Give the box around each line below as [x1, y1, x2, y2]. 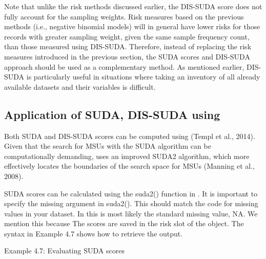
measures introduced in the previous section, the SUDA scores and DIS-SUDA [4, 51, 250, 62]
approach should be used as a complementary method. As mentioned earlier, [4, 61, 244, 72]
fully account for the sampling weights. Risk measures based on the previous [4, 11, 244, 22]
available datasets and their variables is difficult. [4, 81, 156, 92]
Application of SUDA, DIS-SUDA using [4, 106, 220, 122]
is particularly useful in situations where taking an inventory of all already [26, 71, 260, 82]
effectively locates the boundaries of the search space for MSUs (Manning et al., [4, 161, 255, 171]
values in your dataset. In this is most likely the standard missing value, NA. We [4, 208, 258, 218]
